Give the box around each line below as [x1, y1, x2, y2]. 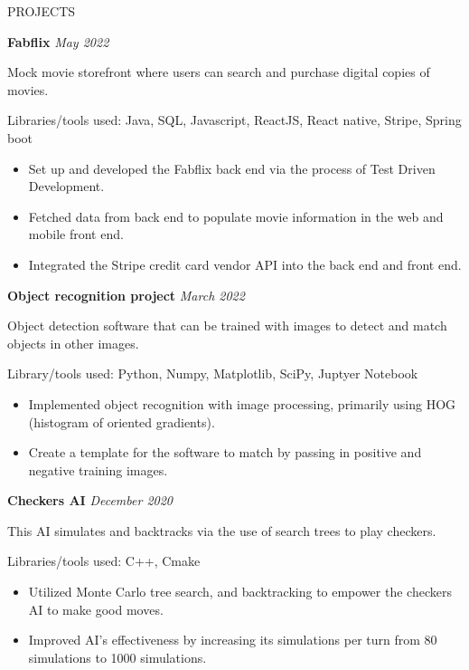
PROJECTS [7, 2, 76, 20]
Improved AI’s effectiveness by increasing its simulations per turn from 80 [28, 630, 437, 649]
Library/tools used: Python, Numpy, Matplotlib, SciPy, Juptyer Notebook [7, 364, 418, 383]
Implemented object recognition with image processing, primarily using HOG [28, 394, 456, 413]
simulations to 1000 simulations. [28, 647, 207, 666]
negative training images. [28, 460, 168, 479]
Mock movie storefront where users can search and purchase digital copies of [7, 62, 430, 81]
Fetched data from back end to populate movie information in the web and [28, 206, 444, 225]
